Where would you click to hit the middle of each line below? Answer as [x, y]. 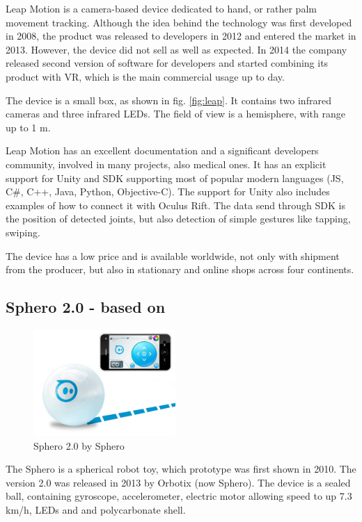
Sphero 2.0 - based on [86, 307]
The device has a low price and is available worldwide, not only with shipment [173, 255]
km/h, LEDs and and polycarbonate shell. [96, 509]
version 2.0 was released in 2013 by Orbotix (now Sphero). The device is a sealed [178, 482]
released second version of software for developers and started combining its [167, 63]
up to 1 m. [28, 127]
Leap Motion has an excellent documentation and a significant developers [162, 150]
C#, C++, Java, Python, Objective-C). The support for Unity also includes [168, 191]
